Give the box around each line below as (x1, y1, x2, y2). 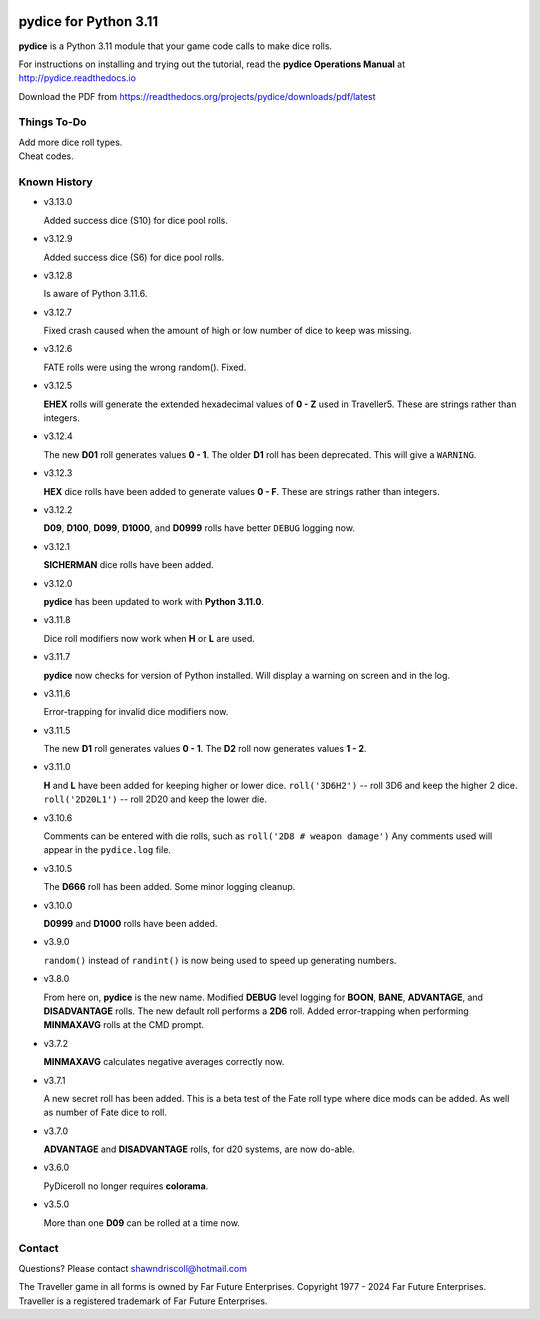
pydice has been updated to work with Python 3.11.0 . (43, 595, 265, 607)
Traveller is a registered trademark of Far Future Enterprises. (18, 1295, 268, 1307)
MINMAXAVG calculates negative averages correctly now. (43, 1056, 285, 1068)
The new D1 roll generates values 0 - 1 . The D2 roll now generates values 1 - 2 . (43, 743, 367, 755)
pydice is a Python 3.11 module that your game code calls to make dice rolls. (18, 40, 333, 52)
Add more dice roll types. (18, 136, 123, 148)
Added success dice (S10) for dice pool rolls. (43, 214, 229, 226)
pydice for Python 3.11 (18, 13, 159, 30)
